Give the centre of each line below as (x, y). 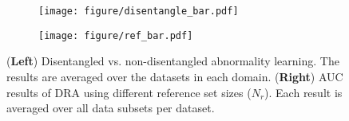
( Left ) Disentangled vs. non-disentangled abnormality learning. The (173, 61)
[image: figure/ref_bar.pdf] (116, 35)
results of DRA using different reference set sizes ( (129, 92)
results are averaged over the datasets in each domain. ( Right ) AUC (175, 76)
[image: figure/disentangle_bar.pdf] (139, 11)
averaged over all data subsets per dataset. (111, 108)
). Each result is (303, 92)
